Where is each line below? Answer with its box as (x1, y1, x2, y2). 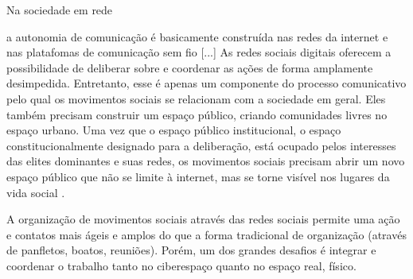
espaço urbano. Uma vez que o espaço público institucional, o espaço (6, 122, 341, 138)
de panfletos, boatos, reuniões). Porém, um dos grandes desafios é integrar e (6, 242, 376, 258)
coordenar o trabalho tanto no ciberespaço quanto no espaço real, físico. (6, 257, 357, 273)
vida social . (6, 184, 65, 200)
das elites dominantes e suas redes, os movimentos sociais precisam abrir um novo (6, 153, 405, 169)
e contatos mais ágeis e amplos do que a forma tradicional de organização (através (6, 226, 407, 242)
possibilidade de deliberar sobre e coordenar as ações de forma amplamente (6, 59, 373, 76)
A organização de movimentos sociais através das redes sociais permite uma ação (6, 211, 400, 227)
